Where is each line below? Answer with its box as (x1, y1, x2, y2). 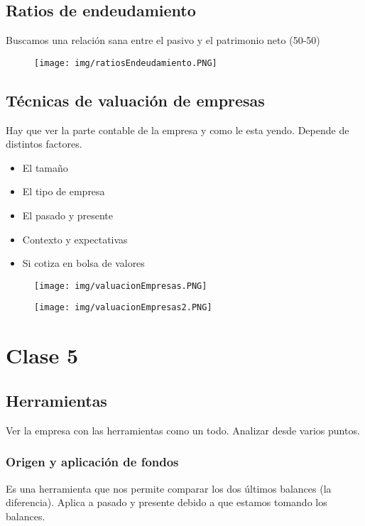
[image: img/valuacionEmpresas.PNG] (34, 280, 207, 291)
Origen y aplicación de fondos (6, 453, 179, 471)
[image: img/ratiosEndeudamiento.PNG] (34, 57, 217, 68)
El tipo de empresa (22, 184, 105, 199)
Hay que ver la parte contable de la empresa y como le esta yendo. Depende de (6, 122, 349, 137)
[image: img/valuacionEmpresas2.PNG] (34, 302, 212, 313)
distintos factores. (6, 136, 82, 151)
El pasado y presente (22, 208, 113, 223)
